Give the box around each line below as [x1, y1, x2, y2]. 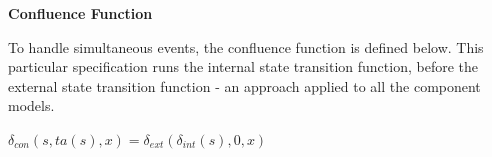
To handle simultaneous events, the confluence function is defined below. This [8, 36, 484, 57]
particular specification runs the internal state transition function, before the [8, 56, 478, 77]
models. [8, 95, 55, 116]
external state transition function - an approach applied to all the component [8, 75, 481, 96]
